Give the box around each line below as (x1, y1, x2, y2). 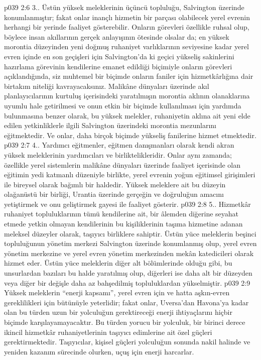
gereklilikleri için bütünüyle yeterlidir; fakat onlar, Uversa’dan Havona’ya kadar (4, 297, 249, 307)
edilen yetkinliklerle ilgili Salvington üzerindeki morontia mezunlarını (4, 120, 216, 131)
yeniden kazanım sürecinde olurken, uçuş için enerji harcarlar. (4, 346, 194, 356)
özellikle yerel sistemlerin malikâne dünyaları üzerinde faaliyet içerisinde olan (4, 159, 240, 170)
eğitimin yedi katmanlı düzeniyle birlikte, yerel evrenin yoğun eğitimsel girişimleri (4, 169, 255, 180)
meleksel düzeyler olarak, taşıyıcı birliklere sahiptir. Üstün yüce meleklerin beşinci (4, 228, 256, 238)
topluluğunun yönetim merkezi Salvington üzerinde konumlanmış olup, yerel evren (4, 238, 257, 249)
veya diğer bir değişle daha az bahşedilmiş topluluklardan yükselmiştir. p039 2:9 (4, 277, 250, 288)
